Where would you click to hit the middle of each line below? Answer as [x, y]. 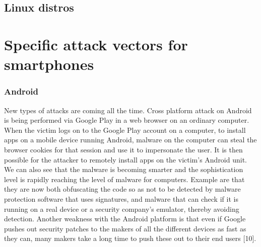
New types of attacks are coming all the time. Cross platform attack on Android [128, 110]
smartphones [49, 64]
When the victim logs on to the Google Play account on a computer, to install [125, 130]
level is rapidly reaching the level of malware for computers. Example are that [124, 179]
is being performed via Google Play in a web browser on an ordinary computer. [127, 120]
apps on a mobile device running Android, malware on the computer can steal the [130, 140]
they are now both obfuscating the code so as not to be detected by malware [122, 189]
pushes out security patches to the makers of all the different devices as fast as [125, 228]
